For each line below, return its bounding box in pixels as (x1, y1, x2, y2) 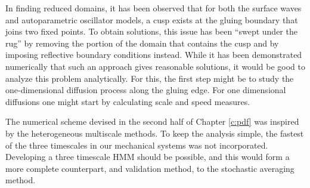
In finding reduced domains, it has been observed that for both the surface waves (5, 2, 302, 14)
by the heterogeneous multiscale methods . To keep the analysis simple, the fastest (5, 127, 304, 139)
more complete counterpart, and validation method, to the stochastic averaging (5, 162, 294, 174)
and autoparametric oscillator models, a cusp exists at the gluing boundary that (5, 13, 298, 26)
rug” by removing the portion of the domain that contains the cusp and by (5, 36, 279, 49)
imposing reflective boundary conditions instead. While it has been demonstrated (5, 48, 302, 61)
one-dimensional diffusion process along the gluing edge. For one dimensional (5, 84, 286, 96)
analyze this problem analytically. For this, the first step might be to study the (5, 72, 294, 84)
